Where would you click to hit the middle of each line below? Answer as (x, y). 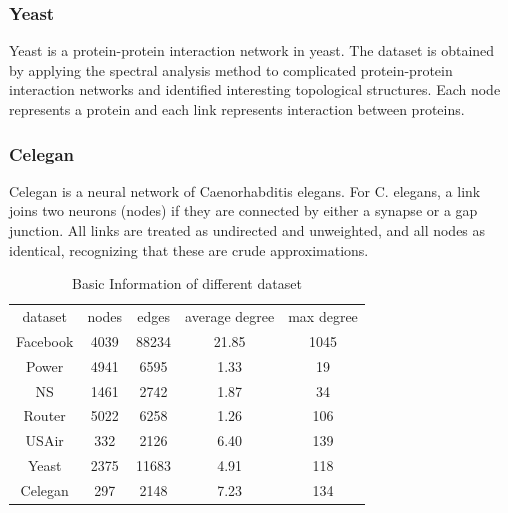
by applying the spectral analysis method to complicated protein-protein (231, 69)
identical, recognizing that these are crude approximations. (189, 249)
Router (44, 415)
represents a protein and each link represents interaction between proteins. (237, 109)
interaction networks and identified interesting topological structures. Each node (255, 89)
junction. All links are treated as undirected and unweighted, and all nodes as (247, 230)
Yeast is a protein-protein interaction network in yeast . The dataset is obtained (252, 50)
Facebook (45, 340)
